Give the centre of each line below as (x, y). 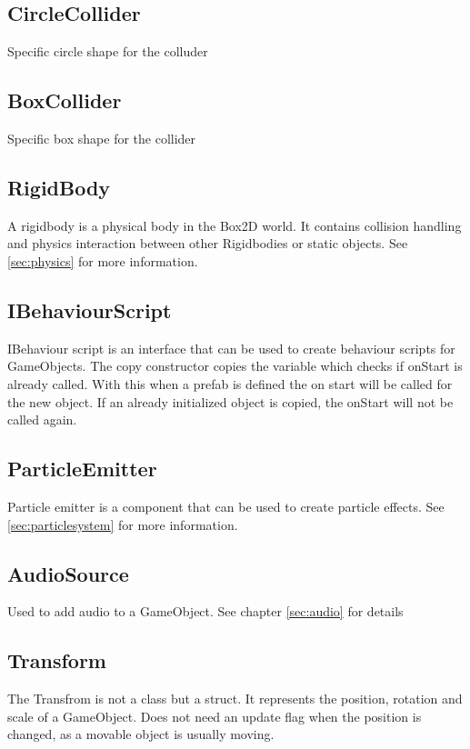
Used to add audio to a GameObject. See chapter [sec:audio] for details (205, 611)
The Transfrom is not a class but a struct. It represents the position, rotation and (235, 699)
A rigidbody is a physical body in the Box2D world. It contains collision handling (235, 225)
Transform (57, 660)
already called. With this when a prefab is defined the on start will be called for (230, 383)
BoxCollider (65, 100)
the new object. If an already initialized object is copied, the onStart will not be (230, 401)
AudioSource (68, 573)
